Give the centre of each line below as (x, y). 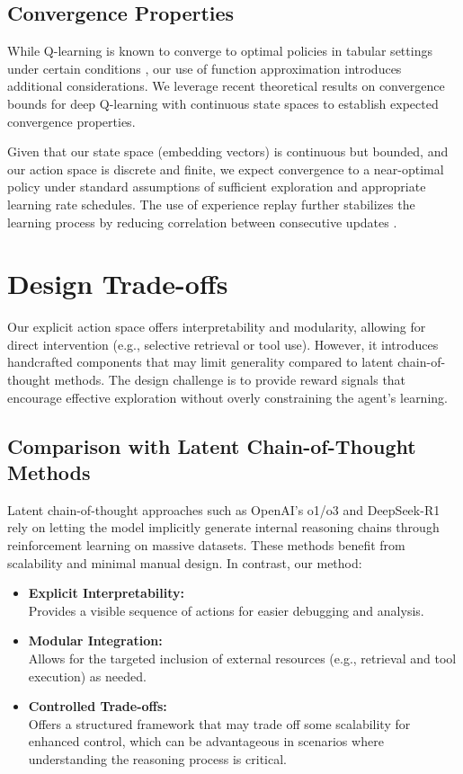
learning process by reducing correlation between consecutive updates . (202, 222)
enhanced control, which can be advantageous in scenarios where (206, 741)
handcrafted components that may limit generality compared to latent (200, 362)
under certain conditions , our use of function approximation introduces (205, 68)
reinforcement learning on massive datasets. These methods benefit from (206, 545)
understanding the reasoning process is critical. (157, 758)
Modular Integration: (95, 641)
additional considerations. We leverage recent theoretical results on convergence (226, 86)
